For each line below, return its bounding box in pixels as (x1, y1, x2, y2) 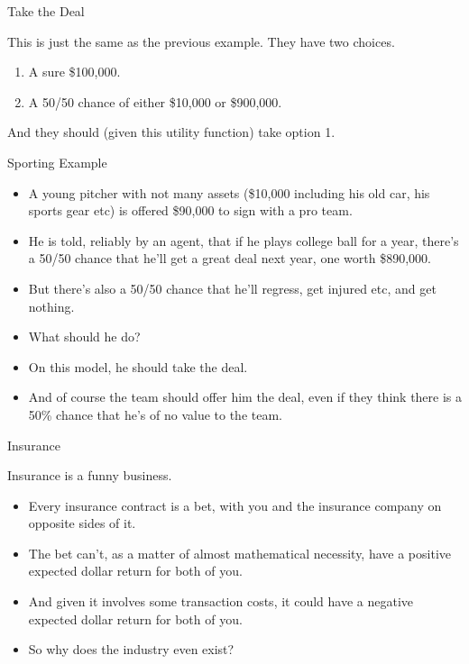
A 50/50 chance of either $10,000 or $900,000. (28, 92, 282, 111)
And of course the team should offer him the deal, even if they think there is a (28, 387, 463, 406)
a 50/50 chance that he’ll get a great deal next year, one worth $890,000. (28, 249, 431, 268)
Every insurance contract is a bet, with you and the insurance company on (28, 496, 442, 514)
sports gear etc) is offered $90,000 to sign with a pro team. (28, 201, 353, 220)
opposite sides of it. (28, 514, 136, 532)
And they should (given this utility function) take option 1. (7, 123, 336, 141)
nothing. (28, 296, 75, 315)
